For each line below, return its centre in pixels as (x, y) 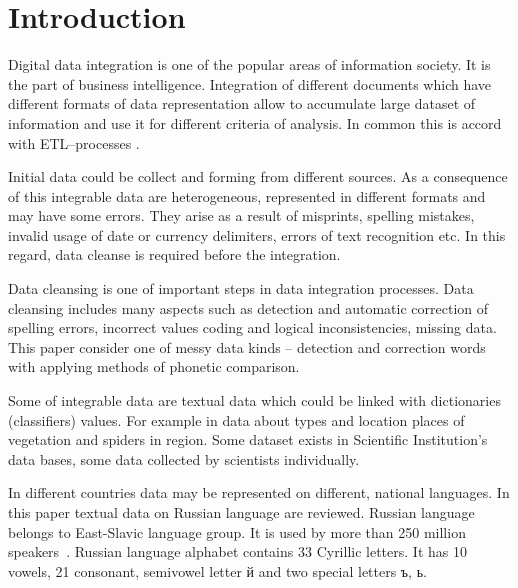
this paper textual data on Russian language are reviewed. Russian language (241, 512)
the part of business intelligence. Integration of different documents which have (250, 83)
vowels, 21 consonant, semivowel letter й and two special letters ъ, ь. (217, 570)
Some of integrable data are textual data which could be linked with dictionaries (254, 400)
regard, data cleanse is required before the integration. (174, 254)
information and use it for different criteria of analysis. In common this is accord (255, 122)
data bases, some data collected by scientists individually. (184, 458)
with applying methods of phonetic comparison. (154, 366)
